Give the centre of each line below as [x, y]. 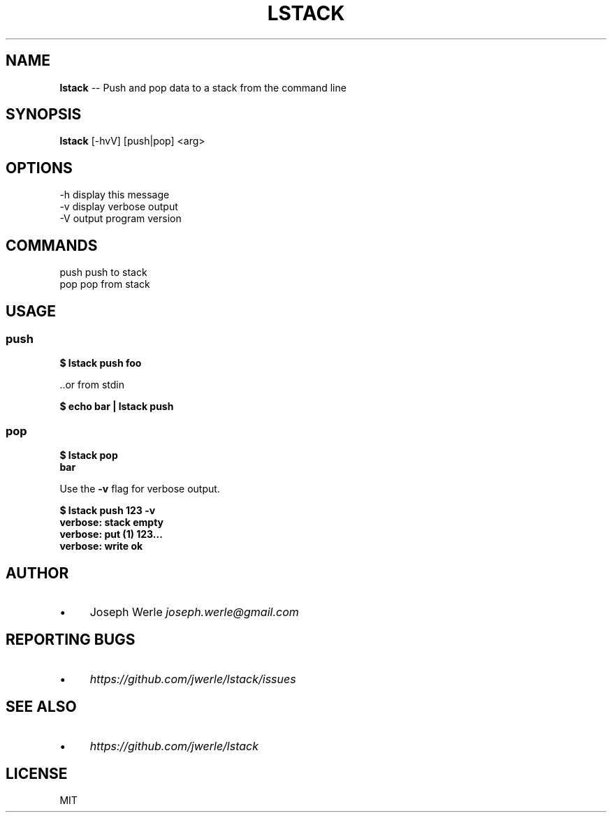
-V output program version [121, 219]
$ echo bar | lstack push [117, 407]
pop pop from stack [105, 284]
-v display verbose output [119, 207]
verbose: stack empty [112, 523]
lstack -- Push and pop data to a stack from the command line [203, 87]
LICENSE [37, 774]
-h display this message [115, 195]
